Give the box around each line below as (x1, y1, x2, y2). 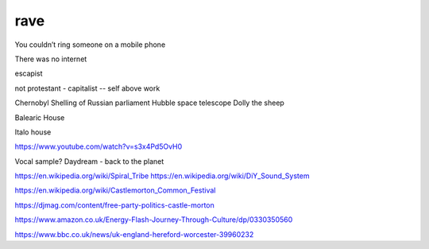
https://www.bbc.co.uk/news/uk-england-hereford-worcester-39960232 (14, 229, 254, 239)
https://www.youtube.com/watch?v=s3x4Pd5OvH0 (14, 142, 183, 151)
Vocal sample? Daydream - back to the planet (14, 156, 164, 166)
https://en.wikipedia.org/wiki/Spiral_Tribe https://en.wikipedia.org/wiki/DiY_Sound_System (14, 171, 310, 181)
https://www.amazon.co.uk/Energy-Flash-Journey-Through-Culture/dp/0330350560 (14, 215, 293, 224)
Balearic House (14, 112, 65, 123)
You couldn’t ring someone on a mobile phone (14, 40, 166, 49)
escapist (14, 68, 43, 79)
